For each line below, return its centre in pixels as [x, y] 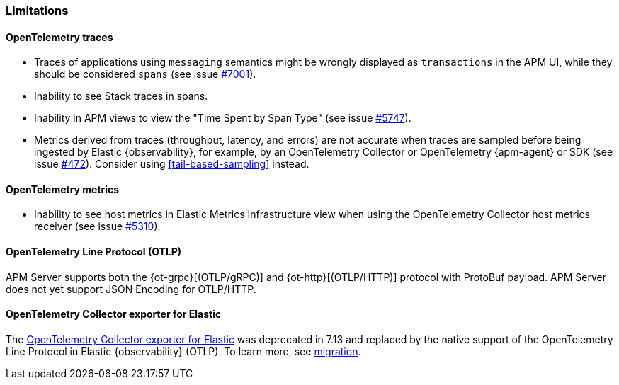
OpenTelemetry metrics [63, 189]
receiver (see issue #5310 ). [97, 226]
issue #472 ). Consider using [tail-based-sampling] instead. [172, 164]
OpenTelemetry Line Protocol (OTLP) [94, 252]
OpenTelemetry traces [59, 37]
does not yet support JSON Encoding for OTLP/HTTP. [131, 289]
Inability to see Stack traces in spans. [121, 96]
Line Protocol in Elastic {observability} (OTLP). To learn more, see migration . [183, 351]
